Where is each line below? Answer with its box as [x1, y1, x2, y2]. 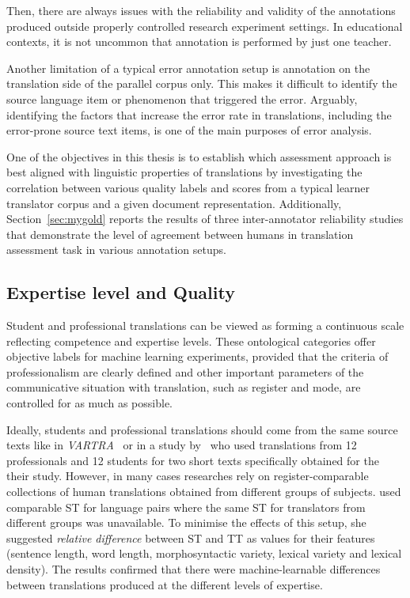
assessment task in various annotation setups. [6, 241, 226, 258]
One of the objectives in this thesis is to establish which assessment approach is [6, 148, 392, 165]
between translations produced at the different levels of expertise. [6, 576, 323, 592]
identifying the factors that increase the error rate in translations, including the [6, 106, 392, 123]
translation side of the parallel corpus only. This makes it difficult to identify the [6, 75, 397, 92]
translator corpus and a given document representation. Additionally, [6, 195, 342, 211]
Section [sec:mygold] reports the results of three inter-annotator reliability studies [6, 210, 404, 227]
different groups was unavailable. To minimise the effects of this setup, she [6, 514, 366, 531]
